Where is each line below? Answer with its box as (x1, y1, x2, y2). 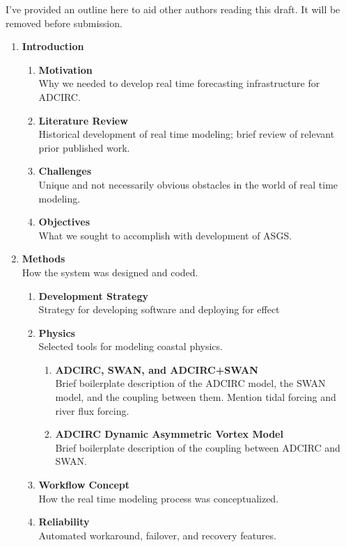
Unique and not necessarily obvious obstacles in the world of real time (38, 177, 338, 191)
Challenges (38, 164, 92, 178)
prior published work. (38, 140, 130, 154)
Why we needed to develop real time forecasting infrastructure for (38, 76, 320, 90)
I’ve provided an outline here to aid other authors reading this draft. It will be (6, 2, 340, 16)
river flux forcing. (55, 403, 129, 418)
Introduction (22, 39, 84, 54)
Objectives (38, 214, 91, 229)
